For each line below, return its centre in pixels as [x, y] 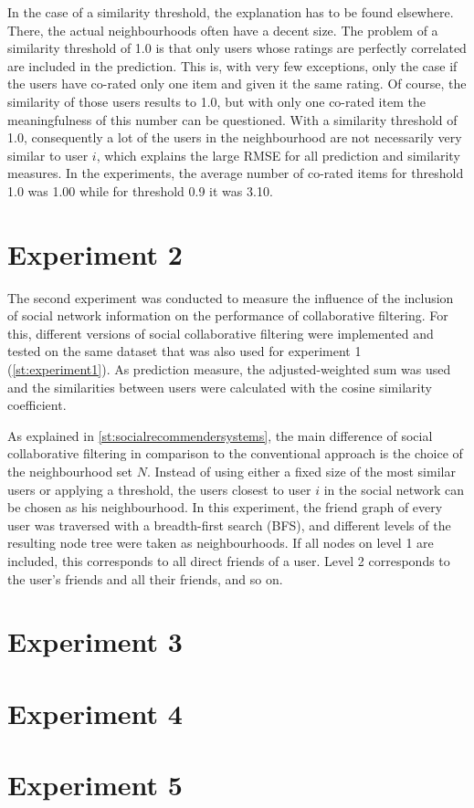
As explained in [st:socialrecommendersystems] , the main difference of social [220, 435]
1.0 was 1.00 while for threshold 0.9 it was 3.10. [140, 190]
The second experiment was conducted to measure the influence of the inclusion [231, 297]
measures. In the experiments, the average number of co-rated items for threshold [236, 173]
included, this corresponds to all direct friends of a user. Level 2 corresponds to [229, 560]
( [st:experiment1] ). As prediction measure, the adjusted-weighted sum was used [229, 369]
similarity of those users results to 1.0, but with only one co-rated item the [216, 101]
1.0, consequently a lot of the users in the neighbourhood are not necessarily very [235, 137]
